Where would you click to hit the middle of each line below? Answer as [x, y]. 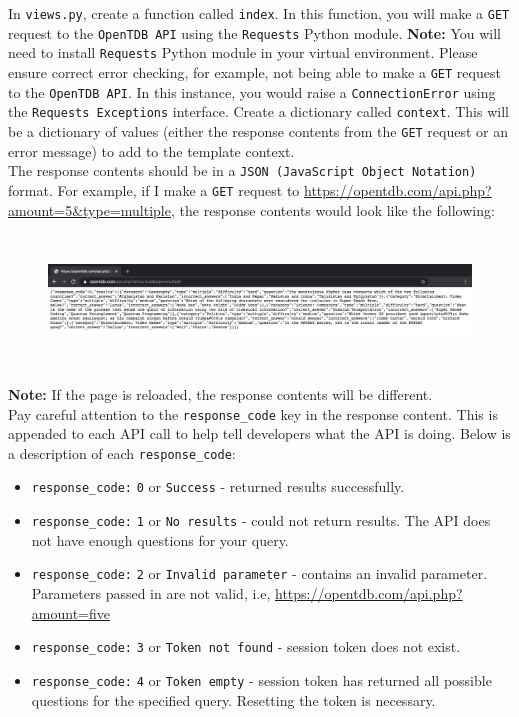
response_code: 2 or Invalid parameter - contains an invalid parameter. [259, 573]
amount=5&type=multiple [89, 209]
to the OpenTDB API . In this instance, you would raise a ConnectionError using [252, 91]
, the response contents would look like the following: [332, 209]
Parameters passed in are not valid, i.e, [151, 593]
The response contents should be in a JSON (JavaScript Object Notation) [242, 170]
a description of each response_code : [122, 452]
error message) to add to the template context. [151, 150]
